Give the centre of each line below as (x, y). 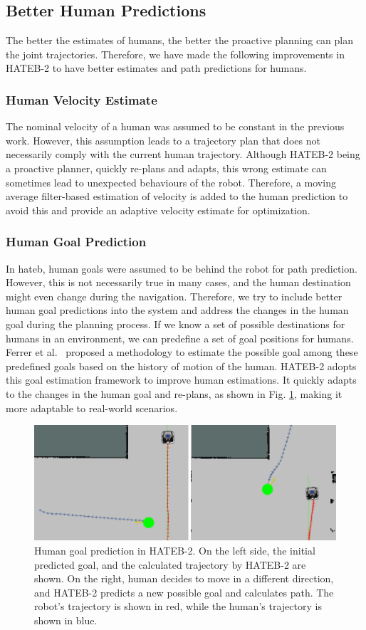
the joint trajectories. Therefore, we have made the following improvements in (175, 54)
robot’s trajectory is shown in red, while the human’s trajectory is (178, 606)
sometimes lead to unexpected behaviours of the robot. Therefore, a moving (171, 182)
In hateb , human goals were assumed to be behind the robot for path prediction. (182, 268)
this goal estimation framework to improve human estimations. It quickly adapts (181, 380)
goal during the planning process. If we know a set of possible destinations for (176, 324)
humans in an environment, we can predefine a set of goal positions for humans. (180, 338)
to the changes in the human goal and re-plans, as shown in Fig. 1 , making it (174, 393)
